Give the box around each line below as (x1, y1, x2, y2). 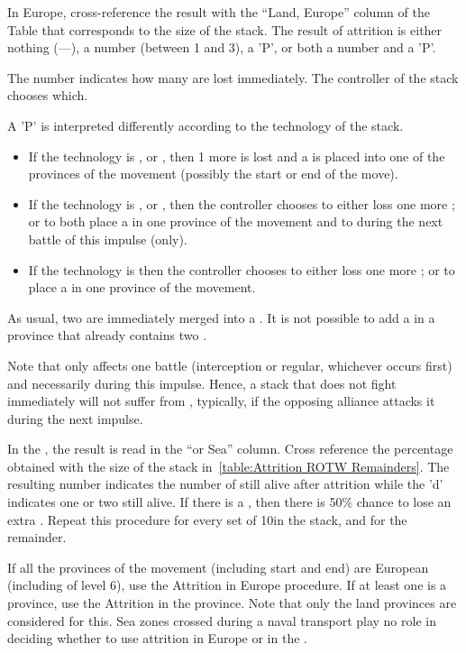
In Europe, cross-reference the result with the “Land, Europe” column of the (7, 3, 430, 21)
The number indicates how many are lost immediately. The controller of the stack (7, 68, 459, 87)
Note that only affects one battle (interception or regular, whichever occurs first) (7, 355, 452, 374)
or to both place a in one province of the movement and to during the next (28, 212, 443, 231)
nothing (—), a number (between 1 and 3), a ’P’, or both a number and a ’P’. (7, 38, 436, 57)
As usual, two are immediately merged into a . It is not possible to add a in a (7, 308, 435, 326)
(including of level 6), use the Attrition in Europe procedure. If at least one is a (7, 575, 447, 594)
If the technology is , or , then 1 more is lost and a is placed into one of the (28, 146, 445, 165)
